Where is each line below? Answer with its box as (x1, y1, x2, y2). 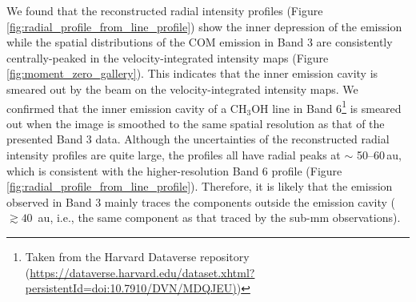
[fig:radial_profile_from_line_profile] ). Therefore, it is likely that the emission (6, 178, 393, 195)
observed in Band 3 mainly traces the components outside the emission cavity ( (6, 193, 396, 210)
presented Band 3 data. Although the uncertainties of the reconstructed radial (6, 131, 390, 147)
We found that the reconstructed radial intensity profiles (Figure (6, 2, 323, 18)
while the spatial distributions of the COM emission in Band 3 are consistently (6, 34, 393, 50)
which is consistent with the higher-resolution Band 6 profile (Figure (6, 162, 342, 179)
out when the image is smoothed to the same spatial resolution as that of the (6, 115, 385, 131)
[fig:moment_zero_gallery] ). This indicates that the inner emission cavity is (6, 65, 378, 82)
